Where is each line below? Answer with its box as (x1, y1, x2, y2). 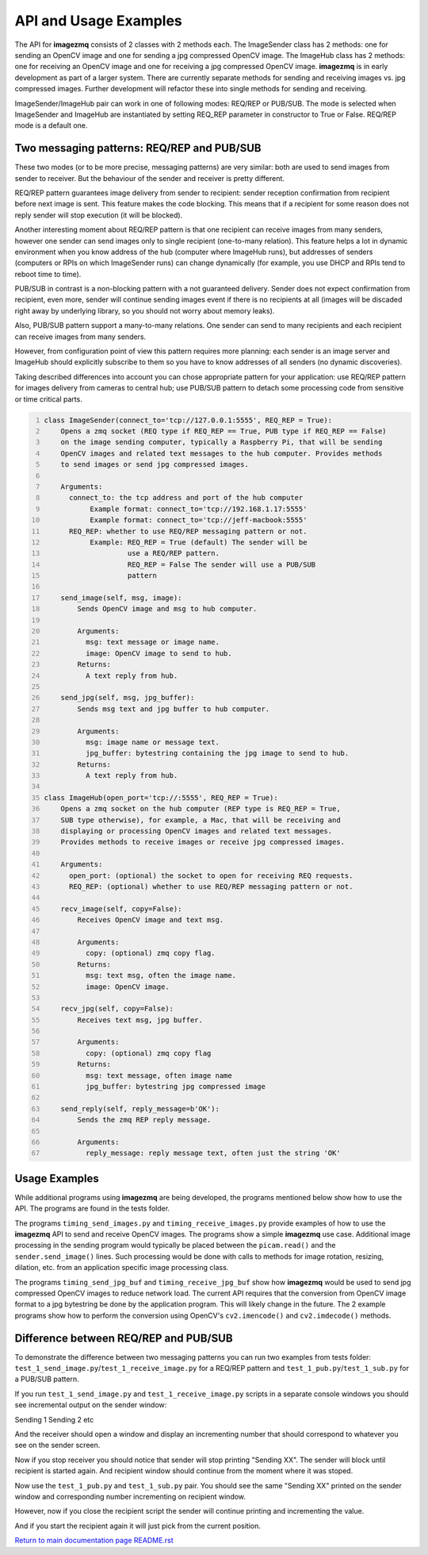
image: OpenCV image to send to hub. (86, 649, 233, 658)
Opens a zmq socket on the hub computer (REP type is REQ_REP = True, (60, 804, 341, 814)
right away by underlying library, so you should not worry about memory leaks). (14, 306, 275, 315)
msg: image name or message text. (86, 737, 220, 746)
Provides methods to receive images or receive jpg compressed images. (60, 837, 345, 847)
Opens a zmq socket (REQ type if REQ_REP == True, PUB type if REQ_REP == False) (60, 426, 388, 436)
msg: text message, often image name (86, 1071, 233, 1080)
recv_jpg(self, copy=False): (60, 1004, 174, 1014)
